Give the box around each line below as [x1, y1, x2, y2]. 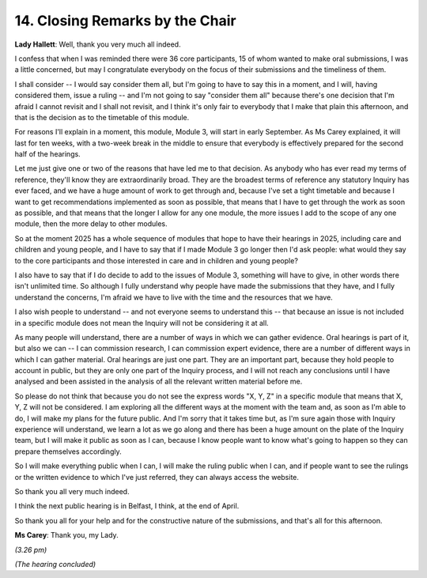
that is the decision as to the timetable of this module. [14, 112, 190, 122]
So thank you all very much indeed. [14, 487, 130, 496]
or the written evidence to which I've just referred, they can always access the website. [14, 472, 300, 482]
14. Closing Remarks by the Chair [14, 12, 236, 29]
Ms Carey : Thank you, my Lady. [14, 531, 119, 540]
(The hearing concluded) [14, 559, 96, 569]
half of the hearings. [14, 149, 81, 159]
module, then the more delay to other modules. [14, 219, 168, 229]
